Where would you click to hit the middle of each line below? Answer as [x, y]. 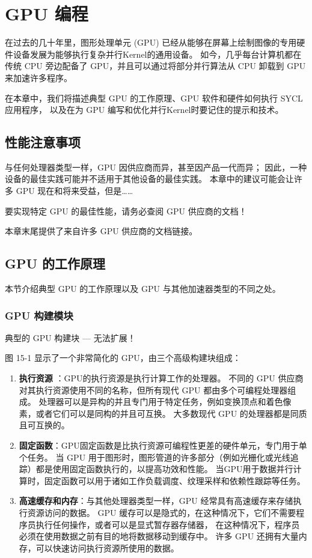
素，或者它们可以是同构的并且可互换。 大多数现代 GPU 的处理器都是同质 [163, 413]
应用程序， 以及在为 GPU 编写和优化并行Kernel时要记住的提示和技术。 [144, 110]
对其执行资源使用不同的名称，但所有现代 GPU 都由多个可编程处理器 [153, 390]
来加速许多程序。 [38, 77]
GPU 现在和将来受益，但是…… [75, 191]
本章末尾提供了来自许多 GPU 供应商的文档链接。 [101, 231]
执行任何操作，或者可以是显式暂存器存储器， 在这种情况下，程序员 [168, 524]
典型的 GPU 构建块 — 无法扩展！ [70, 337]
